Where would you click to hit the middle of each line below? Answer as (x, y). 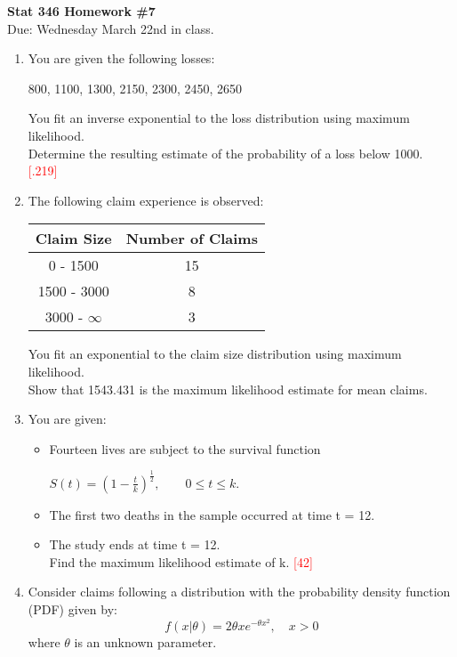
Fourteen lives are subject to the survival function (185, 448)
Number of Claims (192, 239)
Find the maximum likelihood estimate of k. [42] (181, 561)
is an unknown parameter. (145, 642)
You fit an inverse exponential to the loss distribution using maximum (219, 118)
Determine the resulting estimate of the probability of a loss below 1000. (225, 153)
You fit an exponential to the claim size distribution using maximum (215, 354)
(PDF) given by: (72, 609)
